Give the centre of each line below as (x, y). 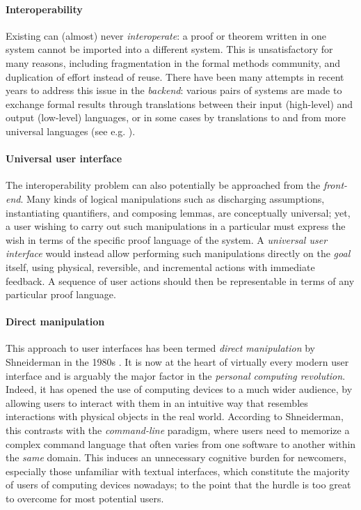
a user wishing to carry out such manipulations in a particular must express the (176, 226)
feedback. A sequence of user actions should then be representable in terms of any (180, 280)
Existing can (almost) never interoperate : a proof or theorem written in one (166, 35)
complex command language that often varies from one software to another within (181, 443)
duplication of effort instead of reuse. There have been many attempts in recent (175, 76)
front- (335, 185)
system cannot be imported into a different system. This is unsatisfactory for (169, 49)
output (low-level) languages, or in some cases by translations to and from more (176, 117)
